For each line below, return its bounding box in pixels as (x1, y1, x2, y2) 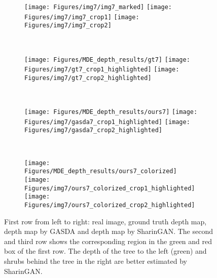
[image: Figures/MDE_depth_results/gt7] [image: (24, 56, 190, 63)
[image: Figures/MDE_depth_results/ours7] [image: (24, 108, 198, 116)
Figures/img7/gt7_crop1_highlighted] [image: (24, 66, 179, 73)
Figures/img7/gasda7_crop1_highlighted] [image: (24, 118, 190, 126)
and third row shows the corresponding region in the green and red (4, 235, 212, 246)
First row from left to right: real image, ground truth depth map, (4, 216, 207, 226)
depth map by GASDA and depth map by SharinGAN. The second (4, 226, 213, 236)
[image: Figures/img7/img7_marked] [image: (24, 4, 172, 11)
